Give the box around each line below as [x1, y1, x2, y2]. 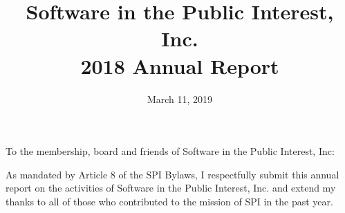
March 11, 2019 [147, 91, 213, 106]
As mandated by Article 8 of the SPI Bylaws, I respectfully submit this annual [6, 167, 339, 181]
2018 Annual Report [80, 51, 279, 80]
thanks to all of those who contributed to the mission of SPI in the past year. [6, 194, 333, 208]
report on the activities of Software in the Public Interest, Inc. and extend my [6, 180, 336, 195]
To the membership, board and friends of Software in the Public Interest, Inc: [6, 144, 335, 158]
